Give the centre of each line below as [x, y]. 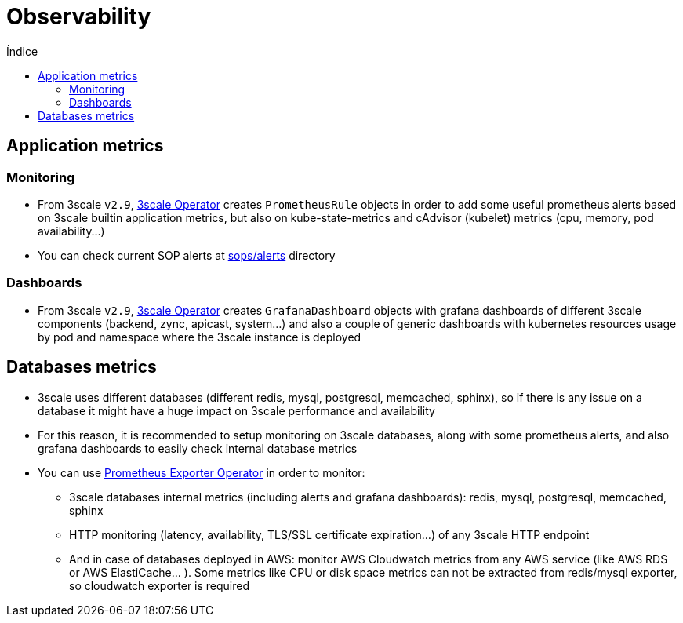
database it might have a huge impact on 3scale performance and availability [236, 410]
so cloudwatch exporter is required [160, 585]
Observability [79, 16]
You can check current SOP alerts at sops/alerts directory [187, 255]
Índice [22, 51]
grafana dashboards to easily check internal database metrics [198, 448]
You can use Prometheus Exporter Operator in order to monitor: [202, 472]
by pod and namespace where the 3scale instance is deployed [200, 337]
